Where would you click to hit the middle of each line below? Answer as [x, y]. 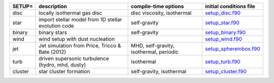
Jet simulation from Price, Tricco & [80, 46]
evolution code [57, 26]
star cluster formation [64, 71]
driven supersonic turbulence [74, 59]
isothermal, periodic [155, 52]
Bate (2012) [53, 52]
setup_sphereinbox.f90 [233, 49]
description [53, 6]
